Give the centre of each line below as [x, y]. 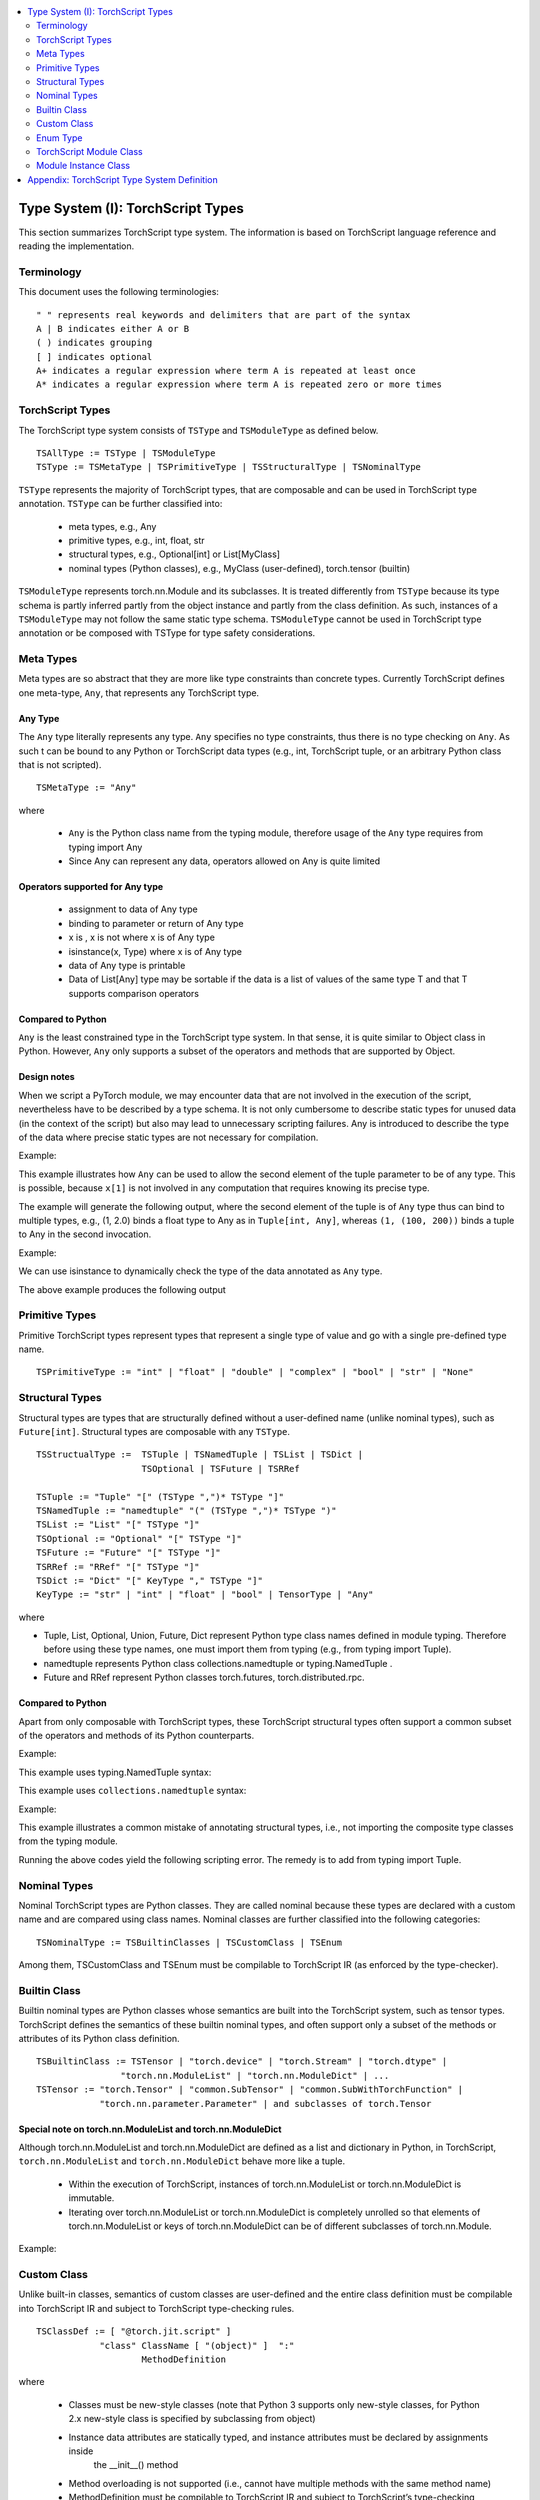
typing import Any [105, 847]
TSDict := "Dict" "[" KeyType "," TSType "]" [150, 1580]
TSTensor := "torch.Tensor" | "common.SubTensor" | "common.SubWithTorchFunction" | [250, 2089]
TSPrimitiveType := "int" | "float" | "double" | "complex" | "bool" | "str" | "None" [255, 1372]
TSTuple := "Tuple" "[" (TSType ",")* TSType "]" [160, 1496]
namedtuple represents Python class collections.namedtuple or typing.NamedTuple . [218, 1663]
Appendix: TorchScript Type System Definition [123, 179]
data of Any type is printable [127, 965]
